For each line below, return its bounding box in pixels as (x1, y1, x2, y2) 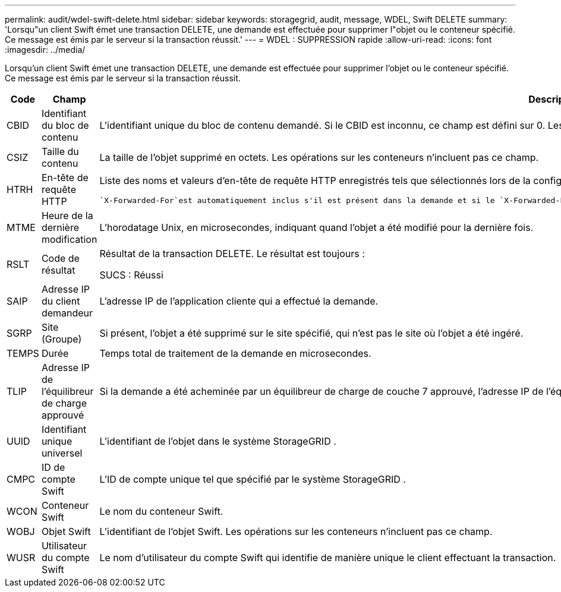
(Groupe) (41, 333, 82, 345)
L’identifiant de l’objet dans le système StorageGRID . (99, 435, 336, 447)
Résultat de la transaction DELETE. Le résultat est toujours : (99, 248, 365, 259)
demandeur (41, 307, 93, 319)
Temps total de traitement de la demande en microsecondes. (99, 347, 371, 359)
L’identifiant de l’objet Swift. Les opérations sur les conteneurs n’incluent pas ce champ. (99, 525, 493, 537)
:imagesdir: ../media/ (5, 45, 86, 55)
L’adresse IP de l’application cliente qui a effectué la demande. (99, 295, 379, 307)
